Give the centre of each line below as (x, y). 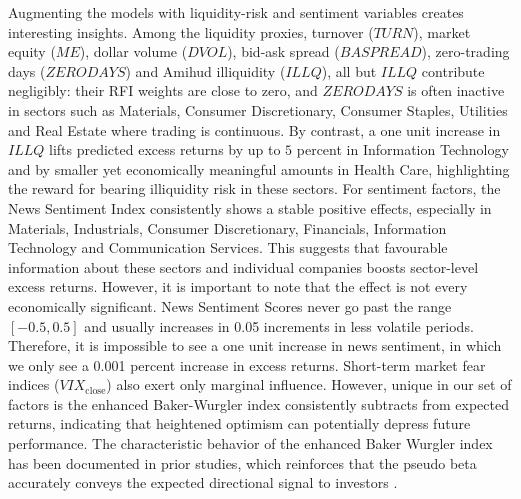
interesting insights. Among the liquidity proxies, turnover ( (191, 31)
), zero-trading (465, 51)
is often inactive (456, 90)
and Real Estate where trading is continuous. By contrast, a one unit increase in (254, 129)
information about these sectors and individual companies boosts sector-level (243, 266)
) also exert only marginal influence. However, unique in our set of (309, 384)
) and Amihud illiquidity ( (205, 70)
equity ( (32, 51)
